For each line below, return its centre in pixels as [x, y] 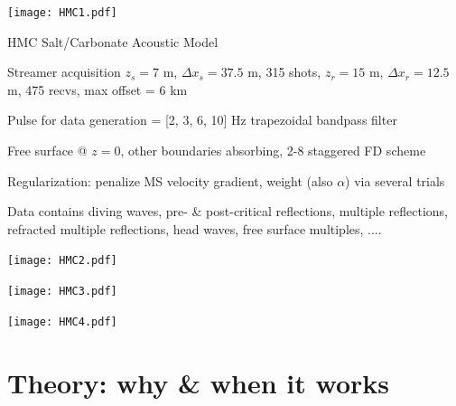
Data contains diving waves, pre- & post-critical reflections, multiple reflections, [228, 211]
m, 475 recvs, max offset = [81, 89]
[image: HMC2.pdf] [62, 261]
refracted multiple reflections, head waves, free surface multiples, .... [195, 228]
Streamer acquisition [64, 72]
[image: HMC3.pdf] [62, 292]
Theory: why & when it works [198, 382]
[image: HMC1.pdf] [62, 13]
